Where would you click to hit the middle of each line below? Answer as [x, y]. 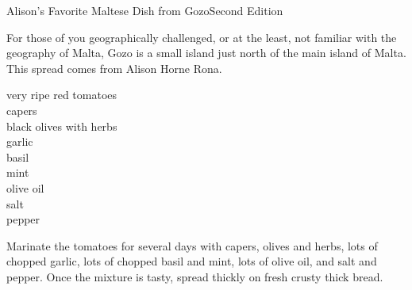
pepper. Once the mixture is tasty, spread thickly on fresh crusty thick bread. [195, 276]
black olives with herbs [62, 126]
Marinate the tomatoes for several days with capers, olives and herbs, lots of [192, 245]
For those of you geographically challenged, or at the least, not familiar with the [202, 37]
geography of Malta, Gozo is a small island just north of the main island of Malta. [206, 53]
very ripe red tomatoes [62, 95]
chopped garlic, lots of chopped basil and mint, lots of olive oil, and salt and [192, 261]
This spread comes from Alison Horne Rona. [114, 68]
